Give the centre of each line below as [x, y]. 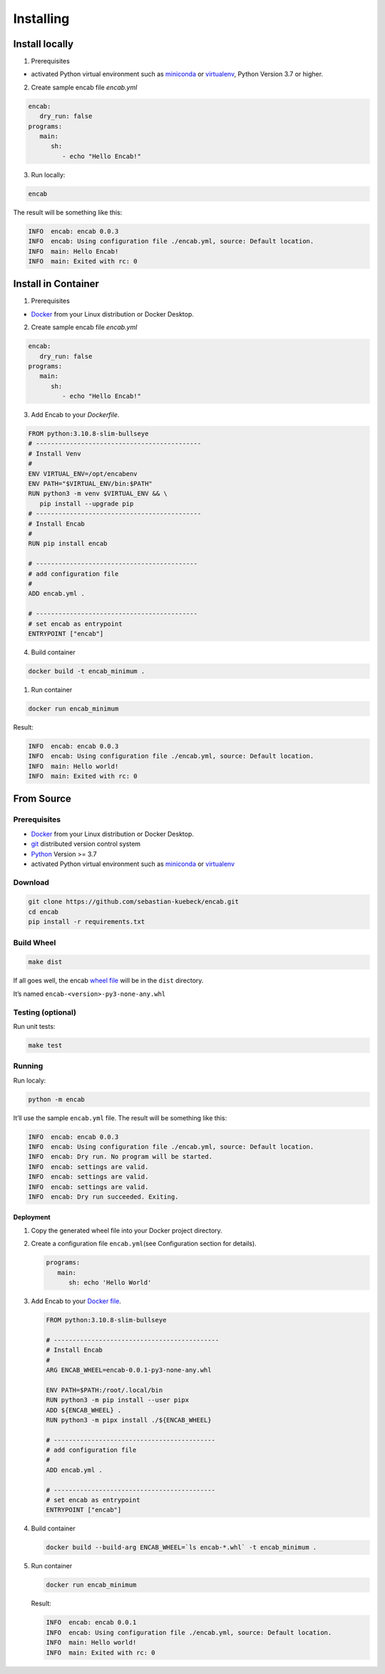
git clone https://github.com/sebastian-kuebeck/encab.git [133, 902]
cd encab [43, 912]
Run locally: [48, 174]
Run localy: [30, 1080]
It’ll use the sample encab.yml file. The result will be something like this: [120, 1117]
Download [31, 882]
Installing [41, 19]
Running [28, 1066]
